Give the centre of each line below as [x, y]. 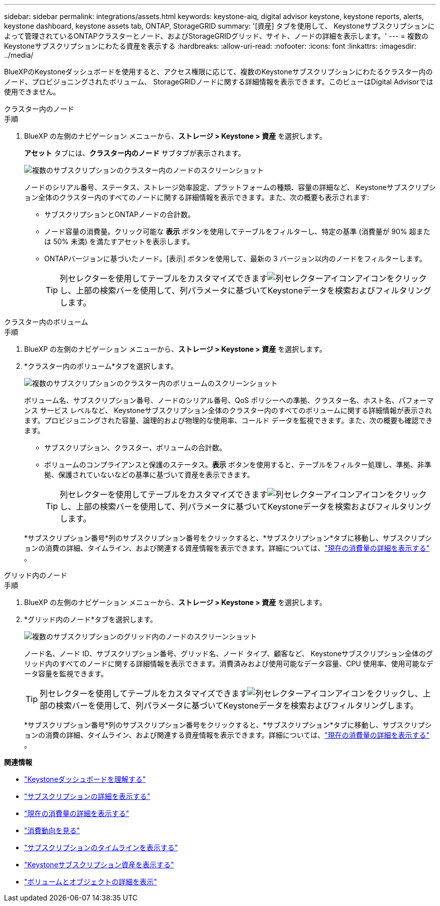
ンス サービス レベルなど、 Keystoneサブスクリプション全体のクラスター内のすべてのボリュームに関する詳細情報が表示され [228, 410]
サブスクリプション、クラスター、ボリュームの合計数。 [135, 447]
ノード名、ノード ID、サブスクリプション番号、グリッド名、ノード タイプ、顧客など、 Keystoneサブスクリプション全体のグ [229, 653]
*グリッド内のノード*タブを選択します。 [91, 619]
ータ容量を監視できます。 [66, 674]
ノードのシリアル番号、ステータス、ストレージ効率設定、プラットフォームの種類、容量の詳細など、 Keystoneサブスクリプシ [230, 187]
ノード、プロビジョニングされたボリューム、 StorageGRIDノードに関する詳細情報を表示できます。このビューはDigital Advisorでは [219, 82]
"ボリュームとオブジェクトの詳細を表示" [91, 882]
